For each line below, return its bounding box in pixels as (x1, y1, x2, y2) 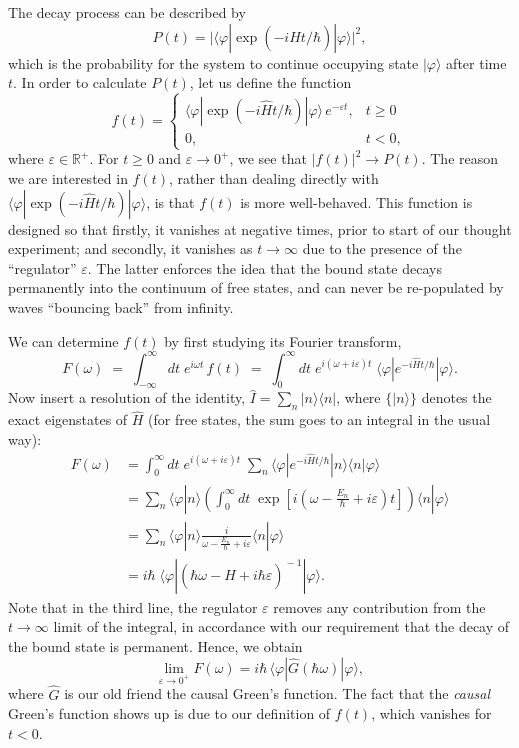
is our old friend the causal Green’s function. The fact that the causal (64, 683, 490, 704)
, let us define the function (189, 72, 352, 93)
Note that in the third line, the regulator (8, 596, 258, 617)
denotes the (421, 387, 492, 408)
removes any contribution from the (273, 596, 486, 617)
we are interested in (8, 167, 128, 188)
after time (446, 52, 507, 73)
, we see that (229, 148, 307, 169)
